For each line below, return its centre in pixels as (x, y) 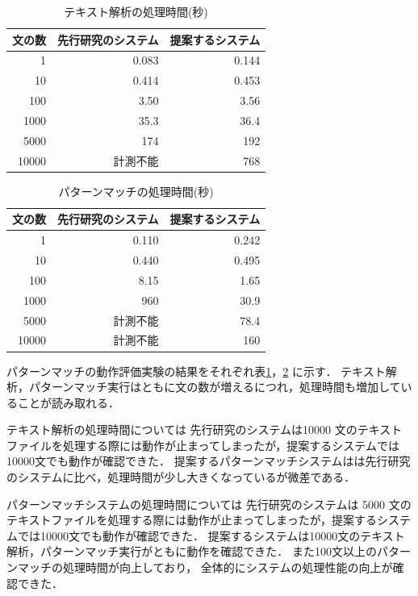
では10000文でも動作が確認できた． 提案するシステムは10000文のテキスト (211, 535)
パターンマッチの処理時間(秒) (136, 191)
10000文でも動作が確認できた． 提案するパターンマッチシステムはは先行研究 (209, 461)
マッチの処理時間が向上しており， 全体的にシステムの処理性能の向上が (205, 567)
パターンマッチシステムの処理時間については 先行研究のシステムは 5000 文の (209, 504)
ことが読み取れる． (68, 402)
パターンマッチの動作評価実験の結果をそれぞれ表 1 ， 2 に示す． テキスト (196, 371)
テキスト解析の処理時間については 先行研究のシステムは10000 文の (182, 429)
